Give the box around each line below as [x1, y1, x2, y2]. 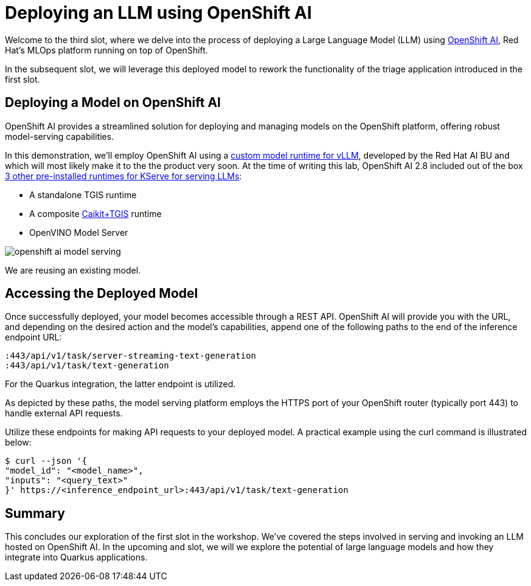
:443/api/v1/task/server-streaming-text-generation [5, 351, 257, 361]
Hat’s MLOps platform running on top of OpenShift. [5, 44, 208, 55]
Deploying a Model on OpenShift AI [5, 95, 221, 111]
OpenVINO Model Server [29, 227, 128, 238]
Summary [5, 505, 65, 521]
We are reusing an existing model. [5, 264, 141, 275]
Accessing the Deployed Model [5, 286, 198, 302]
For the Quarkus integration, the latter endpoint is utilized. [5, 379, 236, 390]
